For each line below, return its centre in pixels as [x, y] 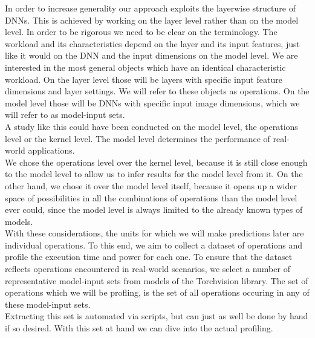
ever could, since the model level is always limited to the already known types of [154, 210]
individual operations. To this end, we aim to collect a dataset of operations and [154, 245]
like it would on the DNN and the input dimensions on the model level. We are [151, 55]
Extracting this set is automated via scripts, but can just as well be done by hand [157, 316]
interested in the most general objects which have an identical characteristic [145, 67]
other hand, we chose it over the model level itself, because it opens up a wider [151, 185]
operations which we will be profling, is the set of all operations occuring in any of [157, 292]
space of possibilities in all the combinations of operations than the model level [151, 197]
